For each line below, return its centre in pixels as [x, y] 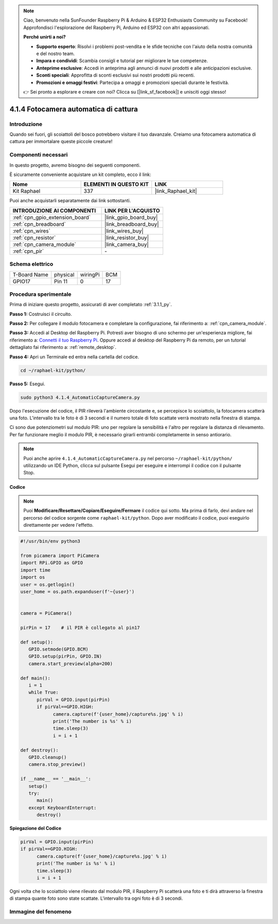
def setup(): [37, 642]
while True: [44, 692]
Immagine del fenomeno [40, 912]
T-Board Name [30, 274]
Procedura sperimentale [40, 294]
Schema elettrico [31, 264]
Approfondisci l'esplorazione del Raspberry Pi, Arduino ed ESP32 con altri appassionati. [117, 27]
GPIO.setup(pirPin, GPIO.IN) [65, 656]
